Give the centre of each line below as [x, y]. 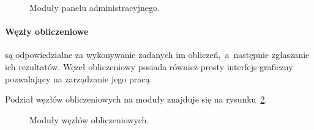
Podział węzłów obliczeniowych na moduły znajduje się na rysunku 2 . [136, 99]
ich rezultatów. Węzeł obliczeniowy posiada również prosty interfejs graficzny [149, 66]
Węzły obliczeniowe [47, 31]
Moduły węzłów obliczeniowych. [89, 119]
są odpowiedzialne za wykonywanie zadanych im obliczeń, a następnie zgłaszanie [157, 55]
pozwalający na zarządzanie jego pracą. [79, 78]
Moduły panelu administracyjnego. [95, 7]
